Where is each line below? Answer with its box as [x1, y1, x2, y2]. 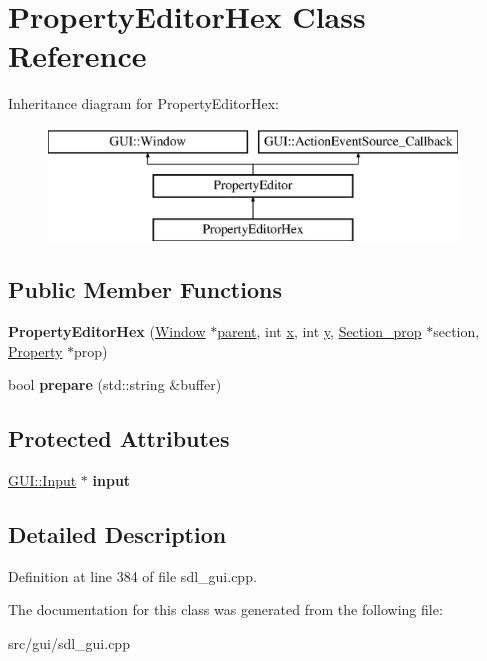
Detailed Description [8, 519, 227, 550]
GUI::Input [8, 470, 77, 491]
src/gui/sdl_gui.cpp [8, 633, 130, 654]
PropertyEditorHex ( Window [8, 321, 206, 342]
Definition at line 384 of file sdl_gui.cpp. [8, 565, 257, 586]
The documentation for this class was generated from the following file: [8, 599, 443, 620]
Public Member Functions [8, 274, 282, 305]
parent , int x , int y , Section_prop [217, 321, 422, 342]
